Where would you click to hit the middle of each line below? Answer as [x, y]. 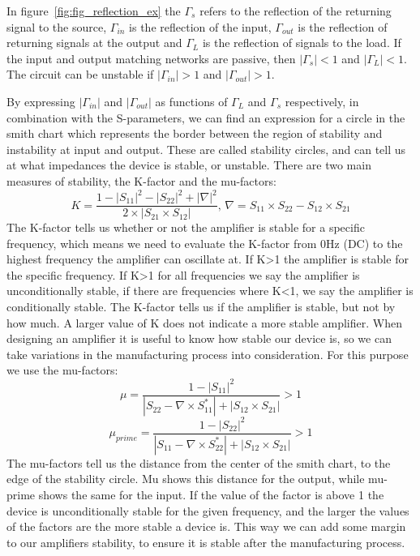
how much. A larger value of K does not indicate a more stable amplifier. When [204, 322]
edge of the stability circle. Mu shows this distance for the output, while [186, 479]
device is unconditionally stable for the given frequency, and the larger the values [208, 510]
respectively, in [322, 101]
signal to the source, [57, 26]
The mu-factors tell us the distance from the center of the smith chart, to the [199, 462]
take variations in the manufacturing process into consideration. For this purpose [208, 354]
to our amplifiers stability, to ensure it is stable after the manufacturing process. [206, 542]
